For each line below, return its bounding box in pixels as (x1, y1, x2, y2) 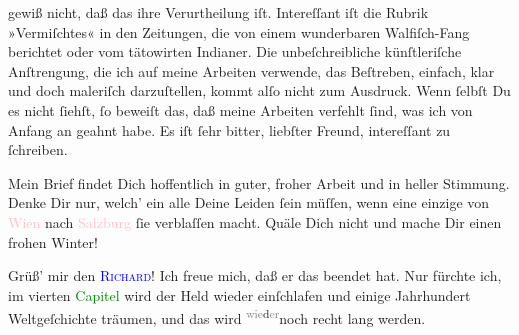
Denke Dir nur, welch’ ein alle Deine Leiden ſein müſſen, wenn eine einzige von (8, 192, 490, 213)
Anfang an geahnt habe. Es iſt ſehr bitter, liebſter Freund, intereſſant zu (8, 119, 451, 140)
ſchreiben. (8, 139, 68, 160)
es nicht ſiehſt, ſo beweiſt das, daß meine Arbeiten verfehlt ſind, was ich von (8, 99, 473, 120)
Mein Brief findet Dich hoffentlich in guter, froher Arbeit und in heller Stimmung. (8, 172, 510, 193)
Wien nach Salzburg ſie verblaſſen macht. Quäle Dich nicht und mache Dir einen (8, 211, 502, 232)
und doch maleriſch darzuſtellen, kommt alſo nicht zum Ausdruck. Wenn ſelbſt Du (8, 80, 511, 101)
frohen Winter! (8, 231, 98, 252)
